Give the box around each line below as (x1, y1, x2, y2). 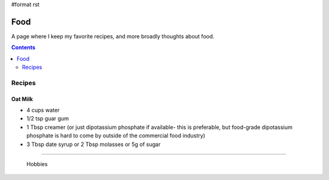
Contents (11, 44, 36, 51)
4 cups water (26, 106, 60, 114)
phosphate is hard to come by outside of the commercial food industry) (26, 132, 205, 139)
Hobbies (26, 160, 48, 167)
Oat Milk (11, 95, 34, 103)
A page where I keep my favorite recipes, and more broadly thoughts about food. (11, 32, 214, 40)
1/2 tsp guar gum (26, 115, 69, 122)
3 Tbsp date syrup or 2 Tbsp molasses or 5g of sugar (26, 140, 161, 148)
